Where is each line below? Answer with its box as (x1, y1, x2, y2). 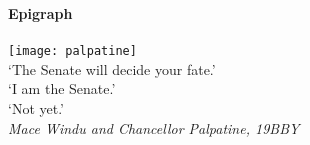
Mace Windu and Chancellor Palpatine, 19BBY (8, 117, 300, 138)
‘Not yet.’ (8, 98, 64, 119)
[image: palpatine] (8, 44, 137, 59)
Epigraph (8, 3, 73, 23)
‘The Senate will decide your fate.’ (8, 58, 216, 79)
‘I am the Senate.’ (8, 78, 116, 99)
